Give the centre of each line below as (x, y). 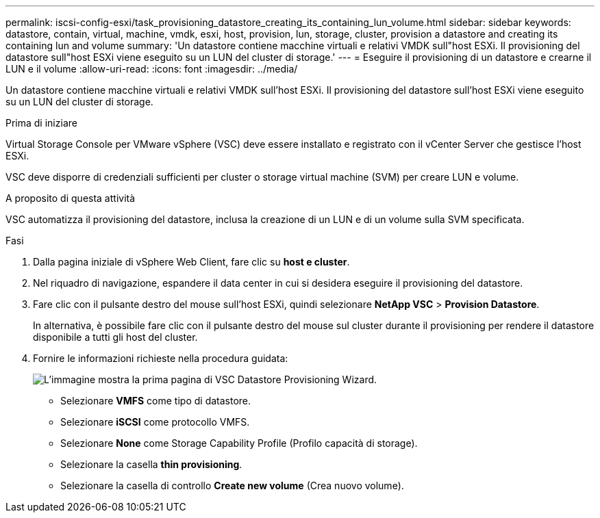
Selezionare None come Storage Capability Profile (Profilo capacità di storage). (239, 443)
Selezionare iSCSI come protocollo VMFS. (155, 422)
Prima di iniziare (41, 123)
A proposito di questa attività (71, 198)
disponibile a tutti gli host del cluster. (115, 337)
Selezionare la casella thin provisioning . (151, 464)
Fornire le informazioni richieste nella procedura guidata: (161, 358)
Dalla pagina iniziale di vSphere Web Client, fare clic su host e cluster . (191, 262)
